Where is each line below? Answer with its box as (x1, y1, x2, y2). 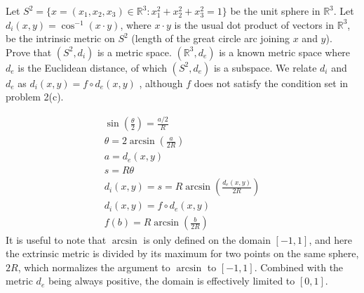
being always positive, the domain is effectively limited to (48, 273, 295, 288)
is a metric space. (97, 44, 172, 59)
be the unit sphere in (230, 4, 321, 18)
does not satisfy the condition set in (194, 75, 349, 90)
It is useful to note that (6, 232, 107, 247)
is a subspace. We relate (213, 60, 317, 74)
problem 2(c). (6, 89, 64, 104)
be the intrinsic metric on (6, 31, 115, 46)
